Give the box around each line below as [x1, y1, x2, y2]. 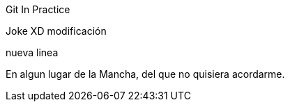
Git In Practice [6, 3, 70, 15]
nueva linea [6, 47, 59, 58]
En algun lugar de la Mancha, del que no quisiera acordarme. [6, 68, 285, 80]
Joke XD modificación [6, 25, 107, 37]
